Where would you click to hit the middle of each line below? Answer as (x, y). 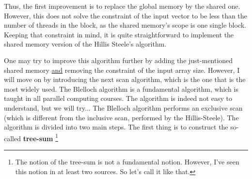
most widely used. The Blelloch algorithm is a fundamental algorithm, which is (121, 89)
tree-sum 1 (40, 137)
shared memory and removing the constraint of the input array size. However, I (122, 70)
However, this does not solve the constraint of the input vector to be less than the (126, 15)
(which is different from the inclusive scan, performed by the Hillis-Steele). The (121, 117)
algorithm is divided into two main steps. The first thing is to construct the (116, 127)
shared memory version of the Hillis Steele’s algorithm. (85, 44)
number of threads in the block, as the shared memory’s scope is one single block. (125, 25)
